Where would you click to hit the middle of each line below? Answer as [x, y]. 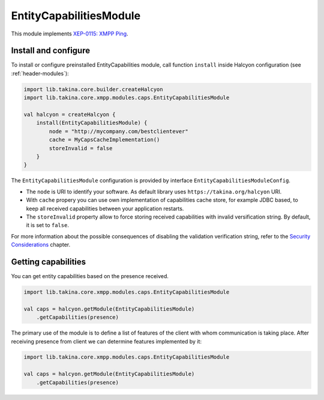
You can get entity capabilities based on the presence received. [90, 276]
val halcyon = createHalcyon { [70, 114]
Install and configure [50, 51]
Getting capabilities [49, 262]
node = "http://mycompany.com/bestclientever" [118, 131]
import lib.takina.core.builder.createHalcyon [93, 89]
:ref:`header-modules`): [40, 73]
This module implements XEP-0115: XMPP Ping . [70, 34]
